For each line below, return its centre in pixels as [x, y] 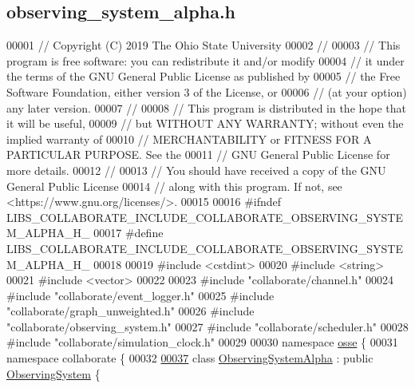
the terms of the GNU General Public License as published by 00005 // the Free [204, 76]
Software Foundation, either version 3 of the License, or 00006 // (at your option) [207, 91]
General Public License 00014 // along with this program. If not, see [174, 186]
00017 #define [128, 233]
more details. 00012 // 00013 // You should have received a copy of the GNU [196, 170]
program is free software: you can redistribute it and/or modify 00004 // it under [206, 60]
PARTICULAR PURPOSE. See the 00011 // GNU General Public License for [198, 154]
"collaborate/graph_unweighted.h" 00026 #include [130, 311]
